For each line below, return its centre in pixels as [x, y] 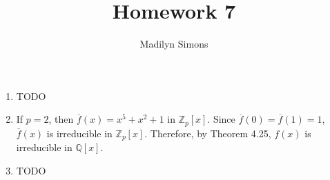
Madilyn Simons [174, 44]
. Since [221, 119]
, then [61, 119]
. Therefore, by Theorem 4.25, [208, 133]
